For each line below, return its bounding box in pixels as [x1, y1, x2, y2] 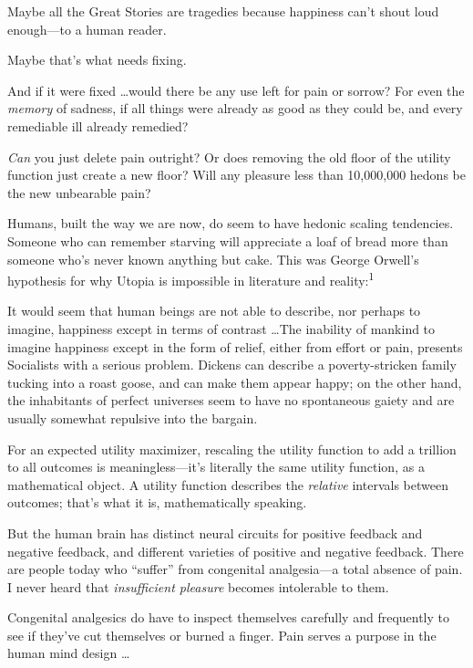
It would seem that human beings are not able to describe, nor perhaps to [7, 301, 421, 320]
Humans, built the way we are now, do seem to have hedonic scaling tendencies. [7, 214, 454, 233]
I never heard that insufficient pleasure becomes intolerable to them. [7, 577, 389, 596]
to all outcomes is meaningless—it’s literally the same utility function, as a [7, 457, 425, 476]
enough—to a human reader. [7, 19, 167, 38]
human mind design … [7, 643, 130, 663]
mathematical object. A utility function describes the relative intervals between [7, 475, 448, 494]
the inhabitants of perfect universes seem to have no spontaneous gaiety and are [7, 391, 455, 410]
